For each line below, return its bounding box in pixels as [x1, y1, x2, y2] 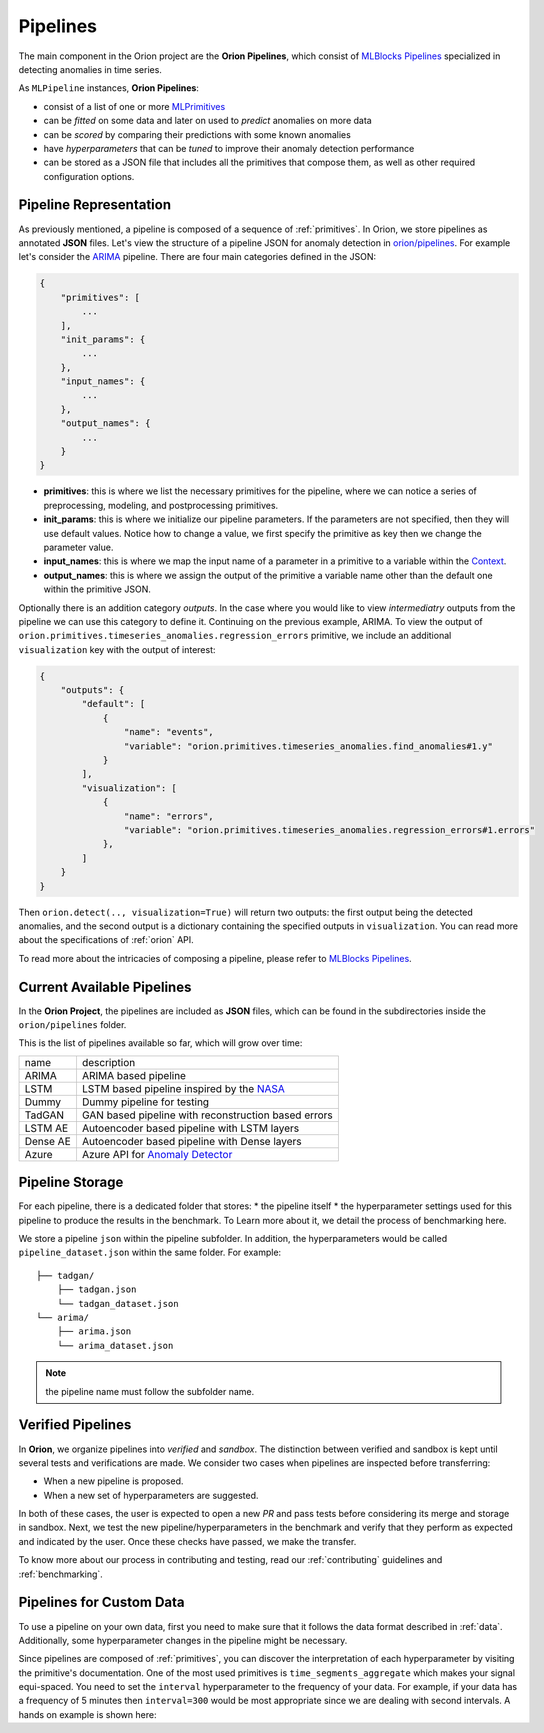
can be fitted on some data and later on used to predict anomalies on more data [43, 115, 372, 127]
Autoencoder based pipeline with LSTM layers [81, 1121, 300, 1135]
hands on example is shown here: [18, 1708, 157, 1720]
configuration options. [43, 170, 135, 182]
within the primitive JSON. [43, 583, 152, 595]
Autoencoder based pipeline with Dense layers [81, 1134, 302, 1148]
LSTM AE [24, 1121, 69, 1135]
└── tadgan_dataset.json [56, 1298, 179, 1309]
